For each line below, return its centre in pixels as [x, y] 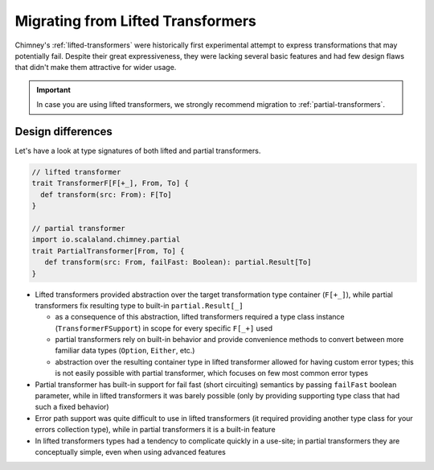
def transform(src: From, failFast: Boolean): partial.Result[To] [178, 262]
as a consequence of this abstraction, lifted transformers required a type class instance [200, 317]
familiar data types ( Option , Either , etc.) [125, 351]
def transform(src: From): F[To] [106, 194]
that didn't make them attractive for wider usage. [96, 68]
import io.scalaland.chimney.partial [106, 240]
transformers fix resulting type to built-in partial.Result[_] [139, 305]
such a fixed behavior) [72, 407]
